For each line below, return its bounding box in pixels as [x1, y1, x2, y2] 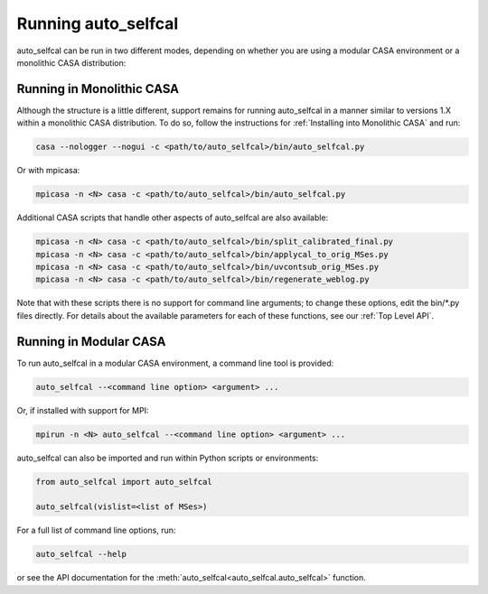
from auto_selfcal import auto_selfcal [35, 477, 212, 487]
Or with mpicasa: [16, 165, 80, 176]
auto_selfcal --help [35, 549, 127, 560]
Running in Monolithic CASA [16, 81, 180, 97]
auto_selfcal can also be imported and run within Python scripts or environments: [16, 452, 319, 463]
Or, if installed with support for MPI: [16, 404, 149, 415]
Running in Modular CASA [16, 334, 166, 349]
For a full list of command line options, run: [16, 524, 176, 536]
